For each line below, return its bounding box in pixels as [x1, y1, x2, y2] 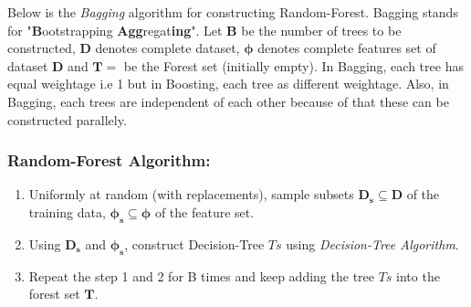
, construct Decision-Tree [124, 234, 265, 253]
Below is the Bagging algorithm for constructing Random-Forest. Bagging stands [7, 3, 458, 21]
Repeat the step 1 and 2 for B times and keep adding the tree [28, 266, 374, 285]
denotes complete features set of [257, 38, 436, 58]
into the [396, 266, 440, 285]
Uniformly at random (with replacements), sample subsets [28, 185, 354, 204]
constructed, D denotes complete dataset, [7, 38, 240, 58]
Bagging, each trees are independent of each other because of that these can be [7, 91, 449, 111]
